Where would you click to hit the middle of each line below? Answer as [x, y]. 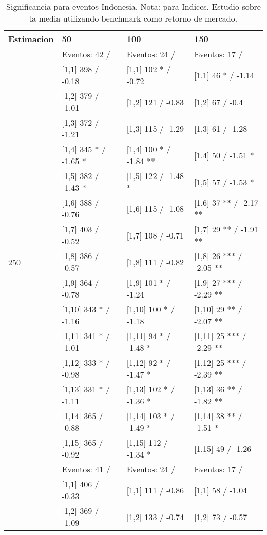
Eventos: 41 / [86, 469]
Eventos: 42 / [86, 54]
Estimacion [31, 39]
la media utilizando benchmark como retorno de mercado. [133, 18]
